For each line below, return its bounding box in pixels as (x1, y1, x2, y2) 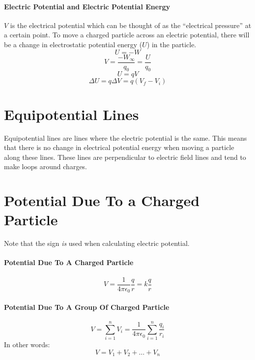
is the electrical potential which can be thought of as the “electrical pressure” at (10, 20, 252, 30)
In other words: (4, 339, 50, 350)
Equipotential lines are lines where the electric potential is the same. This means (4, 132, 247, 143)
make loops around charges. (4, 161, 87, 172)
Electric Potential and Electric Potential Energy (4, 1, 170, 11)
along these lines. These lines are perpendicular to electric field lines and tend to (4, 151, 246, 162)
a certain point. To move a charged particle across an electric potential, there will (4, 30, 250, 40)
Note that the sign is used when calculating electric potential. (4, 238, 190, 248)
